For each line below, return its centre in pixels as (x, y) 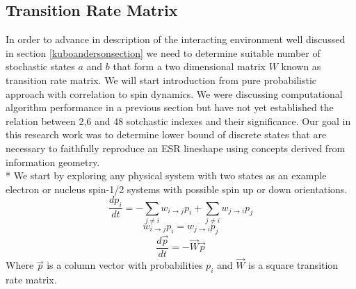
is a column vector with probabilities (125, 265)
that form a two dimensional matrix (189, 66)
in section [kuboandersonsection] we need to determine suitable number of (163, 52)
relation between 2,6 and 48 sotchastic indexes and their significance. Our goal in (178, 121)
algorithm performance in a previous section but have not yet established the (170, 107)
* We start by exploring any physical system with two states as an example (166, 175)
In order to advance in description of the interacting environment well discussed (176, 39)
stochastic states (40, 66)
